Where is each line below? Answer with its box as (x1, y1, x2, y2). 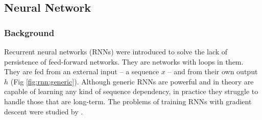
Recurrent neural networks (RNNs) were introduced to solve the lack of (4, 46, 228, 56)
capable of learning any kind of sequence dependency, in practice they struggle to (4, 86, 258, 97)
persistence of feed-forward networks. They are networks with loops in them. (4, 56, 244, 67)
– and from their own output (168, 66, 258, 77)
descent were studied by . (4, 106, 83, 116)
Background (4, 26, 55, 39)
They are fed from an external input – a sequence (4, 66, 159, 77)
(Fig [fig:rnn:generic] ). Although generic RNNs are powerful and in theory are (10, 76, 254, 86)
